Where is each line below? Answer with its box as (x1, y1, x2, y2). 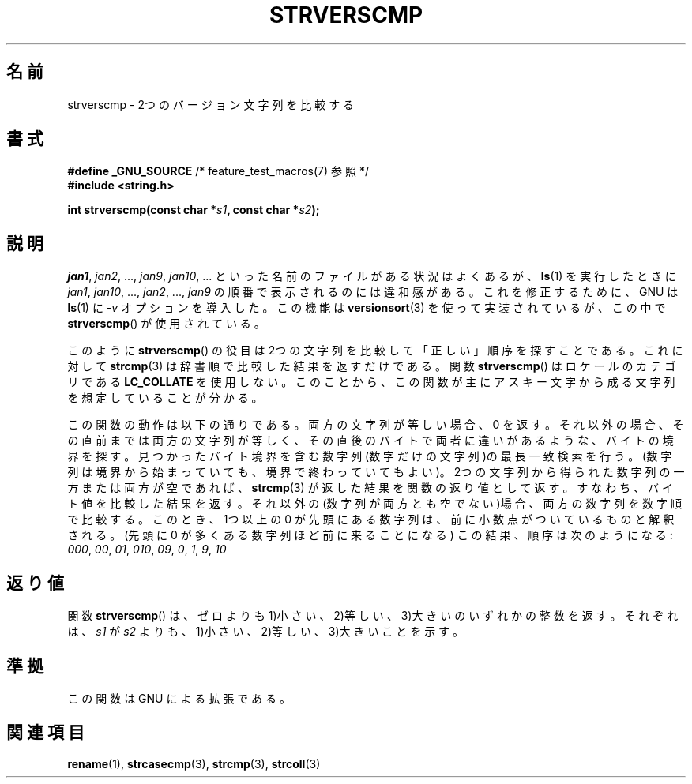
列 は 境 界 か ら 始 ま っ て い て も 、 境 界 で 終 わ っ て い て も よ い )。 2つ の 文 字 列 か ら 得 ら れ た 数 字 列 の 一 (67, 465, 685, 479)
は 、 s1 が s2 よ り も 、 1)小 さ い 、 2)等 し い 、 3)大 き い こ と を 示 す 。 (67, 625, 464, 639)
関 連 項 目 (6, 722, 85, 743)
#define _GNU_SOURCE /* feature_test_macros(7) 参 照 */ (67, 164, 369, 178)
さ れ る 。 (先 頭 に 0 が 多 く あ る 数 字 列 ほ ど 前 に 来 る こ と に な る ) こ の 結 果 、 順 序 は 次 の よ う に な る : (67, 528, 673, 542)
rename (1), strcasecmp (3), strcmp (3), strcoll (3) (67, 756, 321, 771)
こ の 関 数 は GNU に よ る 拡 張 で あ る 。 (67, 691, 291, 705)
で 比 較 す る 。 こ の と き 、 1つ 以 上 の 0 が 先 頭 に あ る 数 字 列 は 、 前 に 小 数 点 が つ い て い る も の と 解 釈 (67, 512, 675, 527)
